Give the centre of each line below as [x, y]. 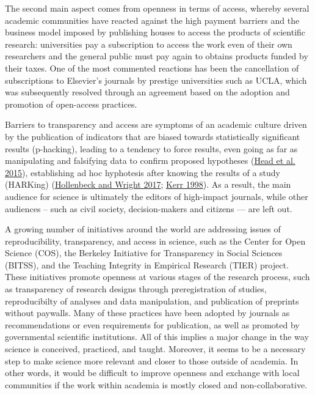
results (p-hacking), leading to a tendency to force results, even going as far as [151, 148]
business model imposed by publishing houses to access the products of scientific [155, 32]
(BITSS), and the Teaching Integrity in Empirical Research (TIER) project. [147, 264]
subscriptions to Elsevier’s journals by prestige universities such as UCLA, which [156, 80]
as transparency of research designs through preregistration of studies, [136, 289]
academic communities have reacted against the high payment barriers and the [152, 20]
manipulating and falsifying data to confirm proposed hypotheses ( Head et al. [150, 161]
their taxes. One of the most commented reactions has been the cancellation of [152, 68]
